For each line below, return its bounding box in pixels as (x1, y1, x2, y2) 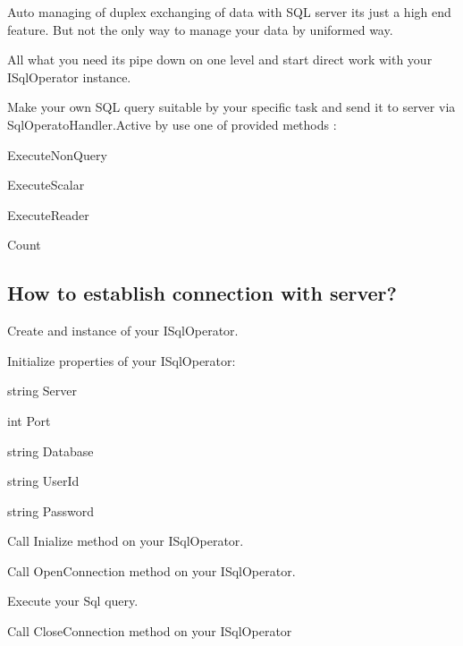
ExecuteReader (7, 205, 89, 224)
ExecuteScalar (7, 175, 85, 194)
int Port (7, 411, 51, 429)
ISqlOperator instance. (7, 67, 131, 86)
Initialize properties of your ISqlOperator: (7, 351, 236, 370)
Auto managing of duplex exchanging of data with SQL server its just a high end (7, 3, 451, 21)
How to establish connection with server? (7, 279, 397, 307)
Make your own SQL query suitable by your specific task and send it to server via (7, 98, 456, 116)
